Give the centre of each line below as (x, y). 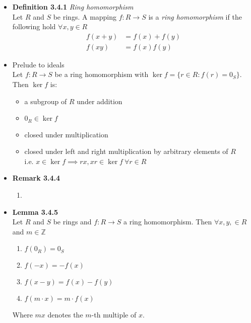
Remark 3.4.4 (36, 178)
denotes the (65, 315)
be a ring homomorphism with (102, 74)
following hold (34, 26)
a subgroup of (46, 101)
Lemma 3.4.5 (35, 212)
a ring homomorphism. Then (168, 222)
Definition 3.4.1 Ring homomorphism (73, 7)
